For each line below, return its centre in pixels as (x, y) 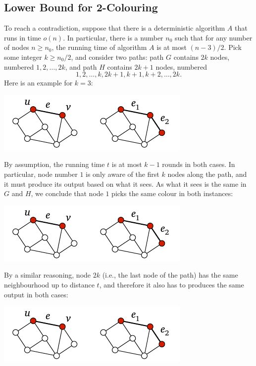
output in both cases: (36, 294)
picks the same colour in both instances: (172, 193)
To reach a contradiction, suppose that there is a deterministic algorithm (115, 28)
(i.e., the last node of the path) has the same (170, 275)
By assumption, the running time (54, 164)
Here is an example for (38, 83)
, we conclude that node (67, 193)
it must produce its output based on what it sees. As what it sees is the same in (125, 183)
